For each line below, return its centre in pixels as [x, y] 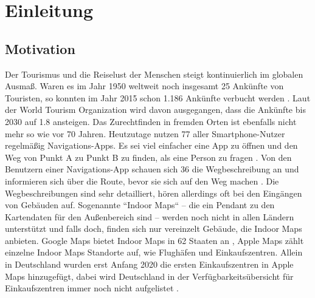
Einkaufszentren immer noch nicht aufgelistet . [92, 288]
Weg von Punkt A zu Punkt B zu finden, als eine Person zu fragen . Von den [148, 157]
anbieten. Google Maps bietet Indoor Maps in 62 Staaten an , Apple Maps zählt [154, 240]
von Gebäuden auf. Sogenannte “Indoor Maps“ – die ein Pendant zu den [140, 205]
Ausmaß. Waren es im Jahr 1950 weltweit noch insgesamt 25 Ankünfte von [144, 86]
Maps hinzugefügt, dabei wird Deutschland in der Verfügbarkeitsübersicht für [149, 276]
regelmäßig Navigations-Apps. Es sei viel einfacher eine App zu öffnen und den [151, 145]
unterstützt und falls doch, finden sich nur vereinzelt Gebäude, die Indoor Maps [154, 229]
